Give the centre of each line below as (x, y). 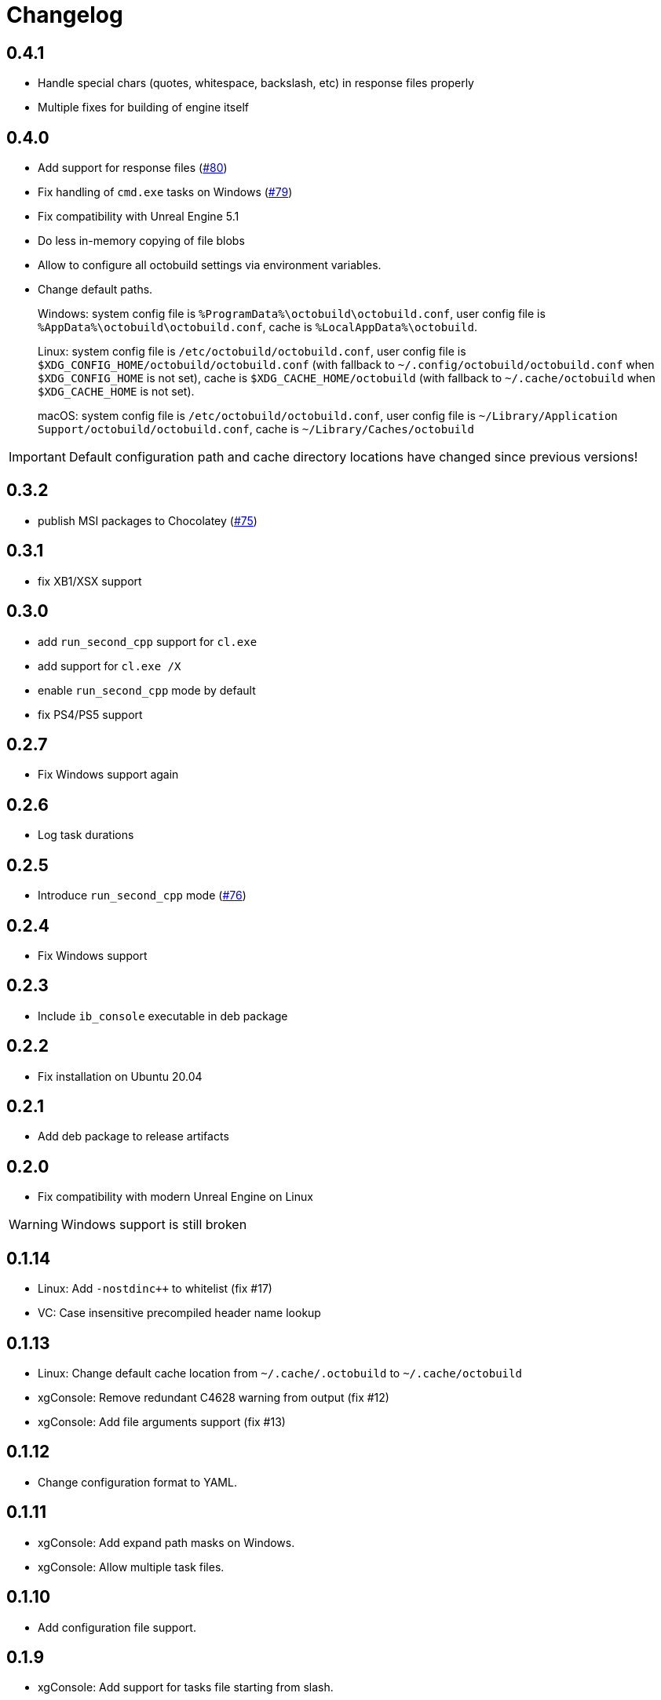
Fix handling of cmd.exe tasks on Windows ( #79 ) (165, 192)
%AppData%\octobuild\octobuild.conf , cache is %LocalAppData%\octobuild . (257, 327)
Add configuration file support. (117, 1627)
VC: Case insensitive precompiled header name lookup (179, 1313)
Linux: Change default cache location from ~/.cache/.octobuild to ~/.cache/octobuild (280, 1373)
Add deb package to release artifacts (133, 1136)
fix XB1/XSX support (90, 581)
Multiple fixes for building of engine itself (143, 108)
